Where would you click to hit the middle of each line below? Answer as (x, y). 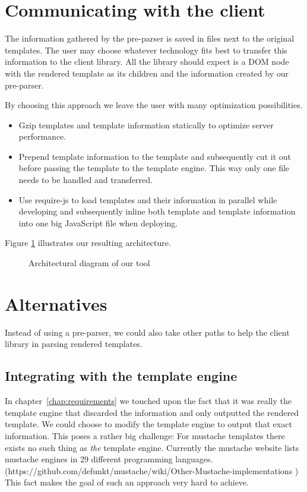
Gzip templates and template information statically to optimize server (146, 124)
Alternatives (56, 303)
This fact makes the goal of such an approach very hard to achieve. (127, 482)
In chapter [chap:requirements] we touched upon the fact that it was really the (148, 401)
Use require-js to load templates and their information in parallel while (148, 199)
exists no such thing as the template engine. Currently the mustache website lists (152, 447)
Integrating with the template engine (121, 376)
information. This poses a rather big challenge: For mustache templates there (145, 435)
